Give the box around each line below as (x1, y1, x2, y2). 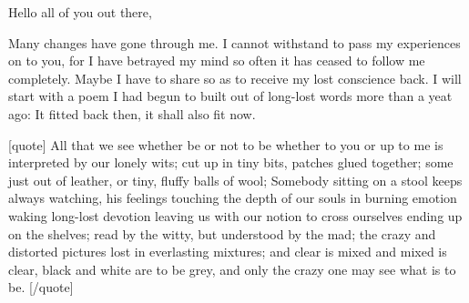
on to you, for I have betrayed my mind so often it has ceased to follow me (8, 51, 425, 70)
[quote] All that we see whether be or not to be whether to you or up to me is (8, 135, 444, 154)
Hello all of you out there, (8, 3, 152, 21)
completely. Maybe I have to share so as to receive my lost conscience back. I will (8, 68, 462, 87)
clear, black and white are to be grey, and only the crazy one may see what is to (8, 259, 456, 278)
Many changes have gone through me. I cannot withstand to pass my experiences (8, 33, 461, 52)
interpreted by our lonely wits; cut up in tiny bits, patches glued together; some (8, 153, 454, 172)
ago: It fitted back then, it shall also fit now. (8, 104, 256, 123)
